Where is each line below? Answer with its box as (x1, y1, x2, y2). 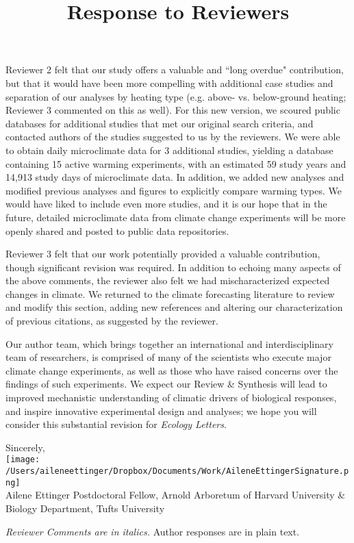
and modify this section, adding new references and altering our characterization (5, 300, 343, 314)
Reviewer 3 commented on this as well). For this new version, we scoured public (5, 103, 340, 117)
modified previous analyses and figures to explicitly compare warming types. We (5, 183, 342, 197)
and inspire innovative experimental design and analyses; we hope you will (5, 403, 317, 418)
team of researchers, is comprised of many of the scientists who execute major (5, 350, 331, 364)
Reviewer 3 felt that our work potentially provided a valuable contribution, (5, 247, 320, 261)
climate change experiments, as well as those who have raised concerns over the (5, 363, 338, 377)
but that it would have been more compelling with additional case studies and (5, 75, 333, 90)
